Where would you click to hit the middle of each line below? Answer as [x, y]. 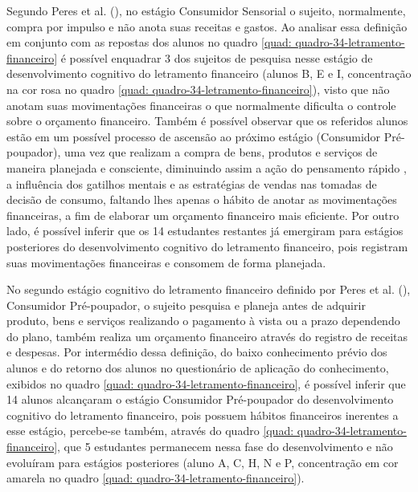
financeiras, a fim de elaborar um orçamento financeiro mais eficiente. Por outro [203, 215]
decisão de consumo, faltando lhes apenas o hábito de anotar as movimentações [202, 199]
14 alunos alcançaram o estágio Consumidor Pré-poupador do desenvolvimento [200, 399]
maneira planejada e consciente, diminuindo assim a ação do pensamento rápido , [207, 167]
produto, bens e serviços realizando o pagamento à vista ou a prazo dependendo [203, 321]
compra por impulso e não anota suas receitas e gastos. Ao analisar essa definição [207, 26]
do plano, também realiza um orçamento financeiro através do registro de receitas [207, 336]
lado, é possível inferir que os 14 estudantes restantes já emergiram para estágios [205, 231]
